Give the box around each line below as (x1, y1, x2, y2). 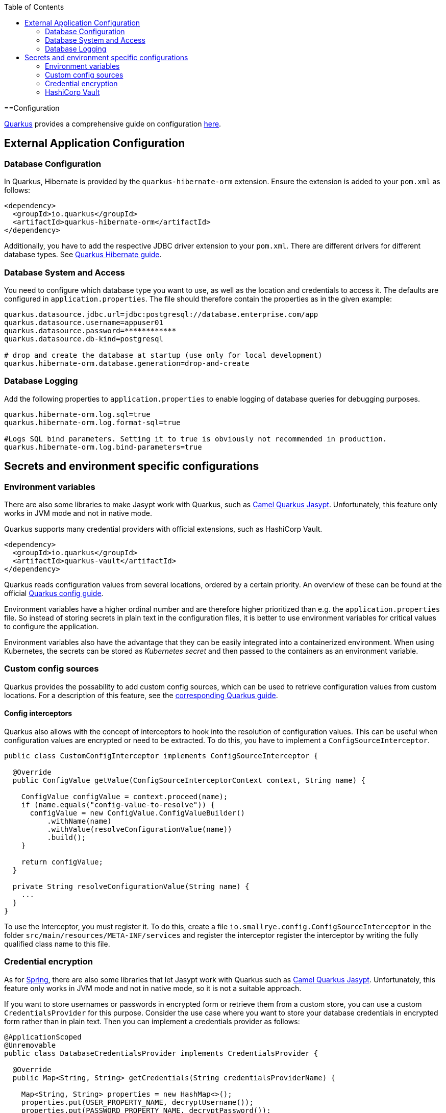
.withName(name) (47, 817, 112, 825)
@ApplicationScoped (4, 1032, 82, 1041)
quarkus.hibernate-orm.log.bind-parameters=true (4, 442, 202, 451)
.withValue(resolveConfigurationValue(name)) (47, 825, 232, 833)
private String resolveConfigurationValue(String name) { (12, 882, 250, 891)
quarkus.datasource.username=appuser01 (4, 318, 163, 327)
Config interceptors (4, 709, 72, 718)
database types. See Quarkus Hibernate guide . (4, 250, 162, 259)
